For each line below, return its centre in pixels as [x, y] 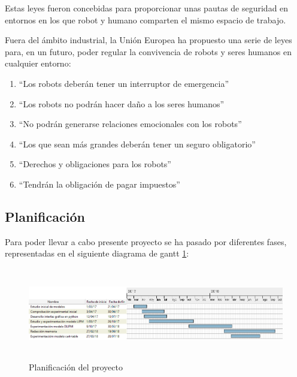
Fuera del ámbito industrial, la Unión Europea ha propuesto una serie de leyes [148, 40]
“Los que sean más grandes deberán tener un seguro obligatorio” [137, 144]
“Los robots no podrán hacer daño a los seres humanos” [122, 103]
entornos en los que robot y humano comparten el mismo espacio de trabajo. [146, 19]
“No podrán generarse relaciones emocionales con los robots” [130, 124]
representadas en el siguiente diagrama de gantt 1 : [97, 253]
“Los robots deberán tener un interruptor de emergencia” [124, 83]
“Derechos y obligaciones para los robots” [95, 164]
